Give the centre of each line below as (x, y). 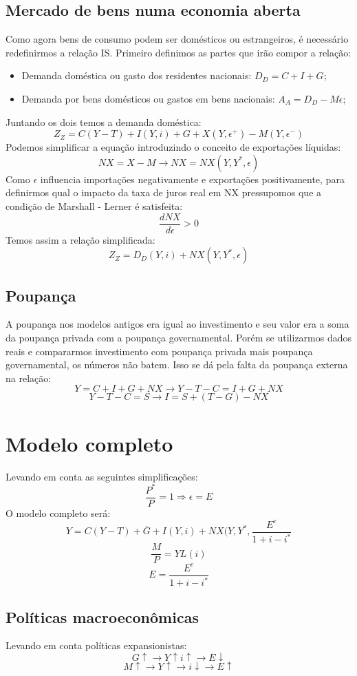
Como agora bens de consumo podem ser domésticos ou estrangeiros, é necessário (177, 39)
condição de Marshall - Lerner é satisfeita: (94, 205)
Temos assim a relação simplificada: (80, 239)
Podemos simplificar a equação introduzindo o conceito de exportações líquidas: (173, 147)
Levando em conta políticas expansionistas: (96, 645)
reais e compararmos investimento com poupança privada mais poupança (159, 351)
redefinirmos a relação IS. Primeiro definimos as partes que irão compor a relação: (178, 52)
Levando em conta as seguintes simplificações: (102, 476)
